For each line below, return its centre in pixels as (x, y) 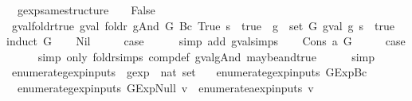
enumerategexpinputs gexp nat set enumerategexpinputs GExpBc (189, 72)
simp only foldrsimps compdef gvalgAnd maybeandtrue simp (206, 56)
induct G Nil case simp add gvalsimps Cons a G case (206, 41)
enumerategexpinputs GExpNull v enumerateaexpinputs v (165, 87)
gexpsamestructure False (86, 10)
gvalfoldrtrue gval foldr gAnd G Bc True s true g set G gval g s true (203, 25)
